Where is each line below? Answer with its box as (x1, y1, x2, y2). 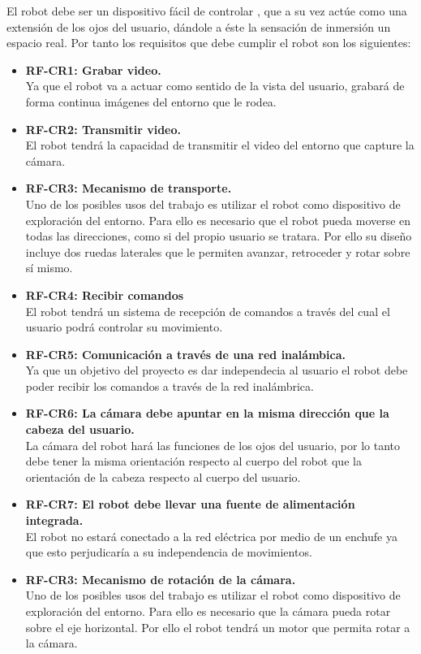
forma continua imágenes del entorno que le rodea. (25, 93, 277, 110)
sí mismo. (25, 259, 73, 276)
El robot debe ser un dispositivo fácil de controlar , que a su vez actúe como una (6, 2, 407, 19)
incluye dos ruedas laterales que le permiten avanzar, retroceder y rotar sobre (25, 243, 410, 260)
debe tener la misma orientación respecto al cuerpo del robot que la (25, 453, 362, 470)
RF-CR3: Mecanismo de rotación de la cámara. (25, 570, 296, 587)
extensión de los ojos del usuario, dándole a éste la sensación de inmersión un (6, 18, 391, 35)
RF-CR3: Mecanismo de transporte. (25, 180, 232, 197)
